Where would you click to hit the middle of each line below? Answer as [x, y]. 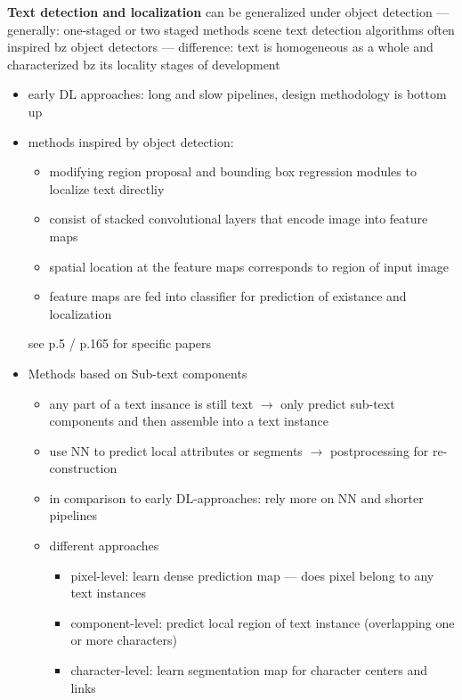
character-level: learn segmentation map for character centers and [249, 670]
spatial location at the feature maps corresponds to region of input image [249, 266]
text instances [108, 593]
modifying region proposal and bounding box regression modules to [233, 171]
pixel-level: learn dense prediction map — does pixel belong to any [252, 575]
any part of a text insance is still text [151, 403]
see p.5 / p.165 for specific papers [120, 343]
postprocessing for [379, 450]
